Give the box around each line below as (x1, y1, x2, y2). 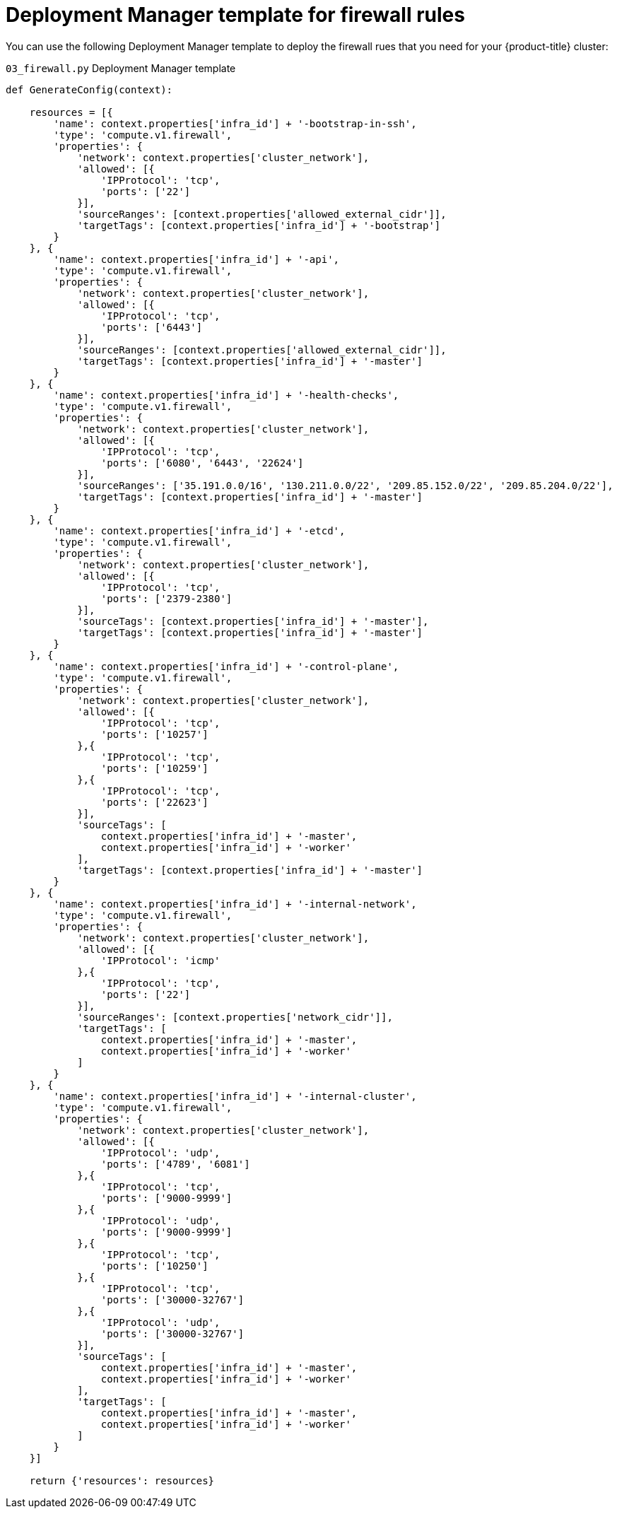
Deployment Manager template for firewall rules (6, 3, 465, 27)
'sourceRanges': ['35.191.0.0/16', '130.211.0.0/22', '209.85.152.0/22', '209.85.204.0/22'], (77, 479, 613, 491)
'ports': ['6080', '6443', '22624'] (100, 457, 304, 469)
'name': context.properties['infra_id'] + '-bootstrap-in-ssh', (53, 117, 417, 129)
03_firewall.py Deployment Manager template (6, 61, 236, 74)
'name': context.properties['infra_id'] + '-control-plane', (53, 660, 399, 672)
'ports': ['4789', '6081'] (100, 1158, 250, 1170)
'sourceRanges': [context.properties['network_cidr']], (77, 1011, 393, 1023)
